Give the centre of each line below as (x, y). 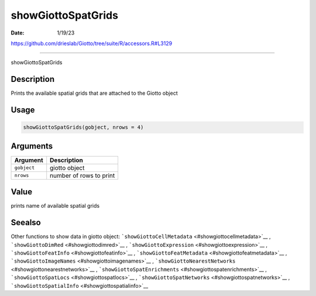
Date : (18, 33)
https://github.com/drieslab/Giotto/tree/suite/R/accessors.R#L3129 (92, 43)
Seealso (26, 223)
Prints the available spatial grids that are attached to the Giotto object (94, 93)
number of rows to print (83, 175)
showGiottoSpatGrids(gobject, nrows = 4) (83, 128)
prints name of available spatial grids (55, 206)
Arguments (32, 146)
